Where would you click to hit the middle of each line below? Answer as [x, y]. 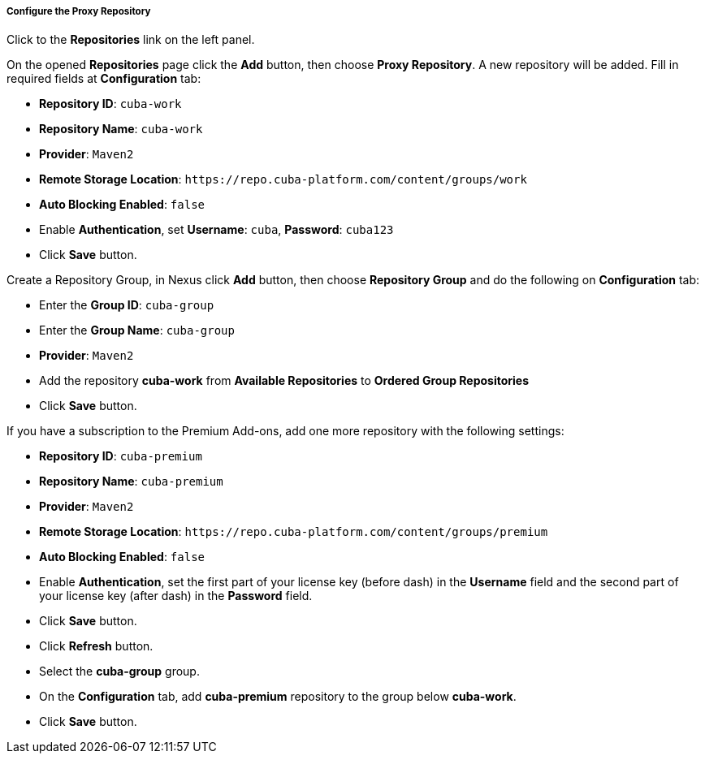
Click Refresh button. [96, 646]
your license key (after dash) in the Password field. [176, 596]
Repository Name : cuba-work [121, 129]
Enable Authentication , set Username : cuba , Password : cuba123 [216, 230]
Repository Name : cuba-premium [131, 481]
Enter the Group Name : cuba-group [137, 330]
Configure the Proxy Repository [79, 11]
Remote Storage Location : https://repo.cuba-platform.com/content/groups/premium [294, 532]
